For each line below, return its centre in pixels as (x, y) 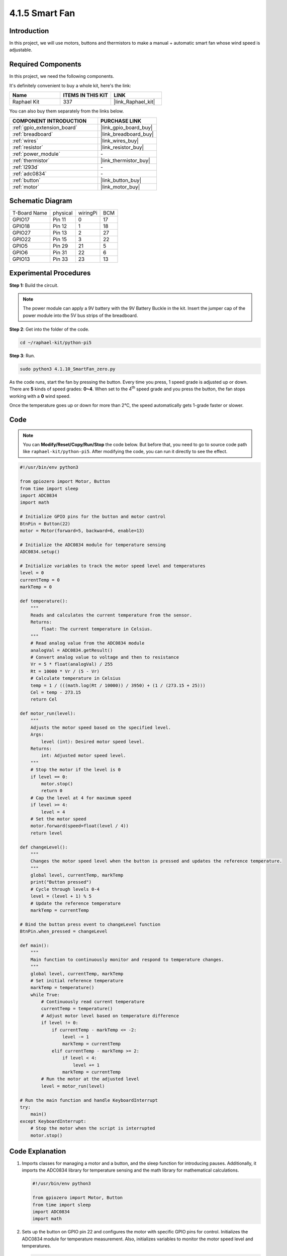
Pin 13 (60, 233)
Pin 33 (61, 259)
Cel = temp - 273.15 (56, 692)
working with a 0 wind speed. (40, 396)
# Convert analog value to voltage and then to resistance (105, 657)
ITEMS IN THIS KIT (85, 95)
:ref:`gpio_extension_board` (45, 127)
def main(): (35, 945)
